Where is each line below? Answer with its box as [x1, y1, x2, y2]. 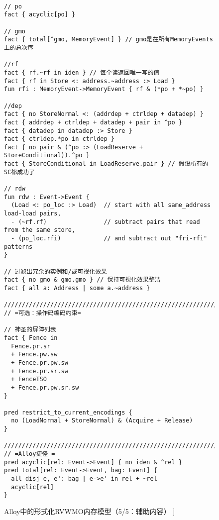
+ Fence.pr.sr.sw [11, 367, 68, 375]
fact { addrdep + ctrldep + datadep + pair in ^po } [4, 118, 182, 126]
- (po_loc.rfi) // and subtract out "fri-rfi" [11, 235, 208, 242]
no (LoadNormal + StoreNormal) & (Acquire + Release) [11, 417, 193, 424]
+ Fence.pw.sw [11, 351, 58, 358]
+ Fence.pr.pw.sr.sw [11, 384, 79, 391]
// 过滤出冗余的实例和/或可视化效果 [4, 268, 107, 275]
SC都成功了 [4, 168, 35, 176]
